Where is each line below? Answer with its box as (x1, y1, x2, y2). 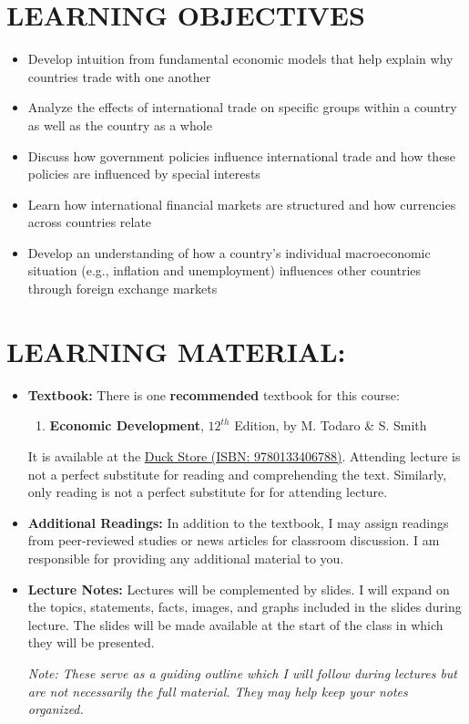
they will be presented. (27, 633, 155, 652)
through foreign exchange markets (27, 279, 218, 298)
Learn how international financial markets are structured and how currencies (27, 194, 456, 213)
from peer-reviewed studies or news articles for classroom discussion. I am (27, 531, 440, 550)
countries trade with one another (27, 67, 211, 86)
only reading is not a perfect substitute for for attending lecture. (27, 482, 388, 502)
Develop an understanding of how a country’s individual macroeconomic (27, 243, 431, 262)
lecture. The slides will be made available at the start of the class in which (27, 615, 444, 634)
